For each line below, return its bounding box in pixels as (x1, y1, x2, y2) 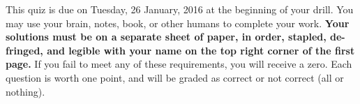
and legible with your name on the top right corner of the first (47, 43, 355, 57)
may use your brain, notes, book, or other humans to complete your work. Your (6, 15, 350, 30)
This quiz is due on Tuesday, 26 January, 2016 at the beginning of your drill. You (6, 2, 354, 16)
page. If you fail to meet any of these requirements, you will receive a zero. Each (6, 57, 352, 71)
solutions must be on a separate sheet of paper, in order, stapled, (6, 29, 327, 44)
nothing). (6, 84, 45, 98)
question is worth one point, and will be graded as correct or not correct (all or (6, 70, 344, 84)
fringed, (6, 43, 43, 57)
